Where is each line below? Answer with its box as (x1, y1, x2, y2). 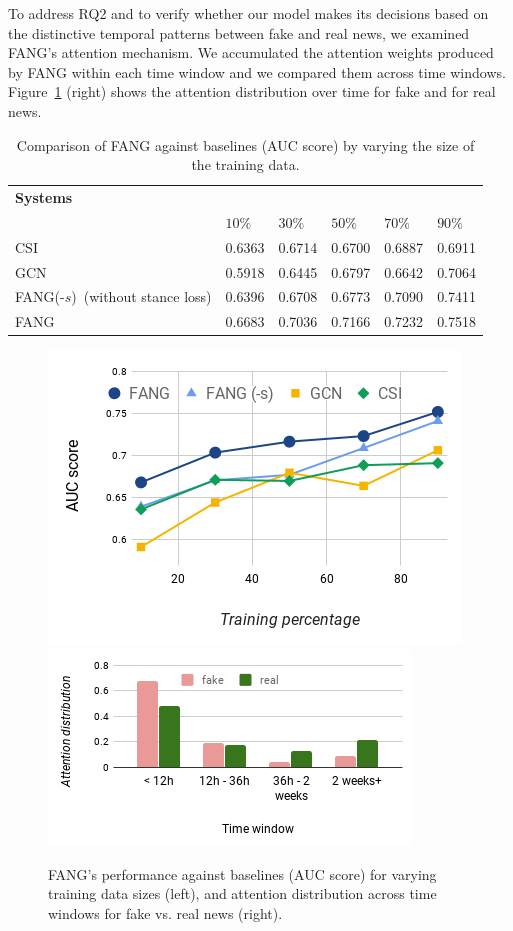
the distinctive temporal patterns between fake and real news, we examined (8, 22, 470, 43)
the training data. (191, 154, 300, 175)
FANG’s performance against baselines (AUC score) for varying (48, 863, 437, 884)
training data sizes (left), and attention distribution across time (48, 883, 437, 904)
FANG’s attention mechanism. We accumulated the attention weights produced (8, 42, 494, 63)
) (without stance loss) (71, 286, 212, 307)
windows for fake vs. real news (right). (48, 902, 283, 923)
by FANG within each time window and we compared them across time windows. (8, 61, 506, 82)
